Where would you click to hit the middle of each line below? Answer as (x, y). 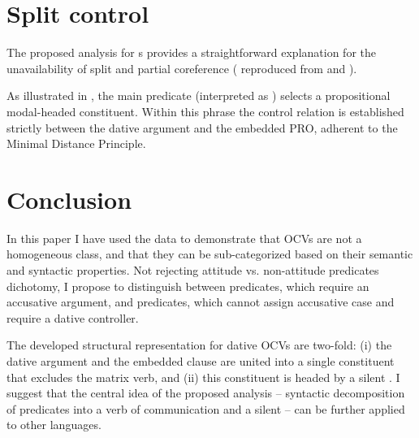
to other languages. (54, 425)
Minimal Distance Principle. (76, 143)
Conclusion (69, 199)
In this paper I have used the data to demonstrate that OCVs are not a (184, 238)
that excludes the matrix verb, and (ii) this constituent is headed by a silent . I (203, 377)
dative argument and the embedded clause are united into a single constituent (201, 360)
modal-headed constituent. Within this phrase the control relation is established (205, 111)
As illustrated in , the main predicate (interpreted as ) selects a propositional (199, 95)
